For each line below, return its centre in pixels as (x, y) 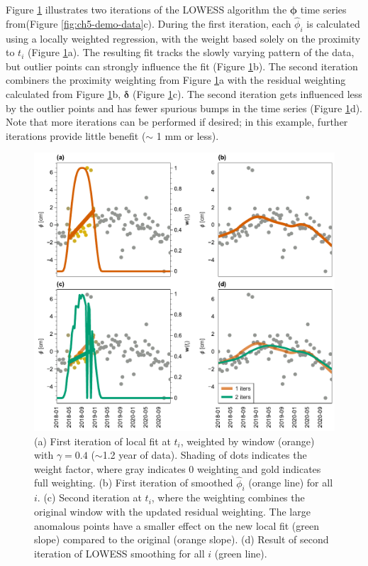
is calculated (333, 23)
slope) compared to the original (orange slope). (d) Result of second (182, 539)
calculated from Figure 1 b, (63, 93)
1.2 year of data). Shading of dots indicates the (205, 455)
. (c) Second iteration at (89, 497)
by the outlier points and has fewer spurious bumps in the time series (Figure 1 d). (184, 108)
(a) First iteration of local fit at (102, 441)
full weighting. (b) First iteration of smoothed (134, 483)
